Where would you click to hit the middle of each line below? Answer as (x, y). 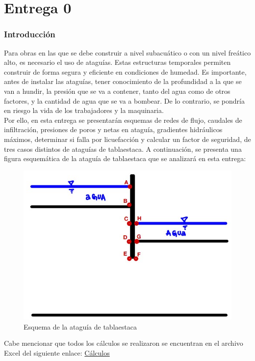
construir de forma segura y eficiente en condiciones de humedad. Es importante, (125, 71)
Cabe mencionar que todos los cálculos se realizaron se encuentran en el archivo (124, 343)
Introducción (30, 34)
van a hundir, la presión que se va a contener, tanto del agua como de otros (117, 91)
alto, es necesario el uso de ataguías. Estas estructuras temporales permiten (117, 62)
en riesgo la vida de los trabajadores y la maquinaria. (84, 110)
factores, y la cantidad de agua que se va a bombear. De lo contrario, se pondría (124, 100)
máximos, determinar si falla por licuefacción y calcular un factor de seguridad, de (127, 139)
